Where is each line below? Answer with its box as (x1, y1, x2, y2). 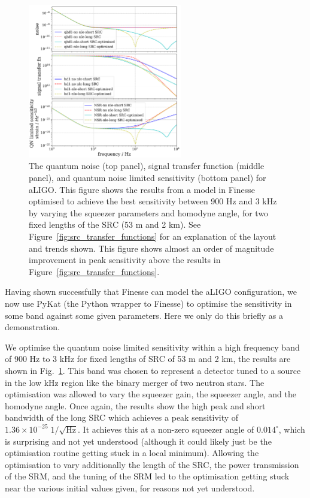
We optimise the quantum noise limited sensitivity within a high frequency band (5, 340, 300, 353)
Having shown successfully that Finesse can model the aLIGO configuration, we (5, 285, 297, 298)
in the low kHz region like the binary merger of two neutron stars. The (5, 376, 265, 388)
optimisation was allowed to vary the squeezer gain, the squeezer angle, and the (5, 388, 296, 400)
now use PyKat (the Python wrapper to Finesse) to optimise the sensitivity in (5, 297, 292, 309)
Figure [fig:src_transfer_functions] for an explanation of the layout (29, 230, 276, 243)
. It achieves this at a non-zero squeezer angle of (78, 422, 254, 435)
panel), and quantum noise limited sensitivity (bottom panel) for (29, 171, 266, 184)
